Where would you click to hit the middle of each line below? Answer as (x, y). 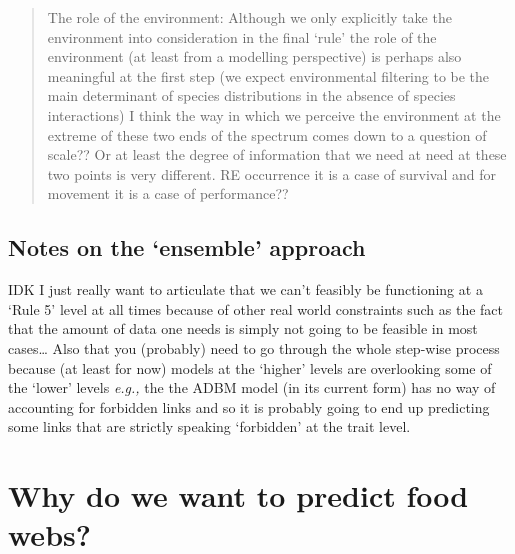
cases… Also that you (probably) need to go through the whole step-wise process (254, 347)
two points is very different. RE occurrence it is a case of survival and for (271, 173)
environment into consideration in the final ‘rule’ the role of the (242, 36)
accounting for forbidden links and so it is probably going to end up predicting (249, 406)
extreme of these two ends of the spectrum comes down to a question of (267, 134)
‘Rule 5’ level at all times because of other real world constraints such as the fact (256, 308)
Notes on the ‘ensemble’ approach (187, 247)
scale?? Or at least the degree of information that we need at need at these (277, 154)
